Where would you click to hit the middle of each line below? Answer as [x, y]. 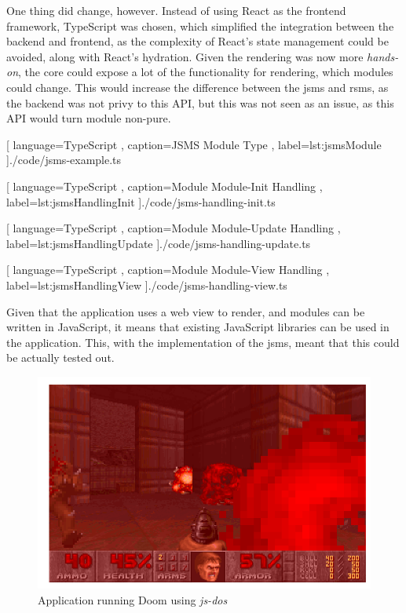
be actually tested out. [60, 358]
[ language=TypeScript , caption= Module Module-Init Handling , [165, 186]
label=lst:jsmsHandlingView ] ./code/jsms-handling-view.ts [147, 285]
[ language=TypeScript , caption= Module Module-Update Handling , [174, 228]
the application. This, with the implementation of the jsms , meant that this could [203, 342]
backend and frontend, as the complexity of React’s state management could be [198, 41]
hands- [383, 56]
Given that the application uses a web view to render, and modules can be [186, 311]
